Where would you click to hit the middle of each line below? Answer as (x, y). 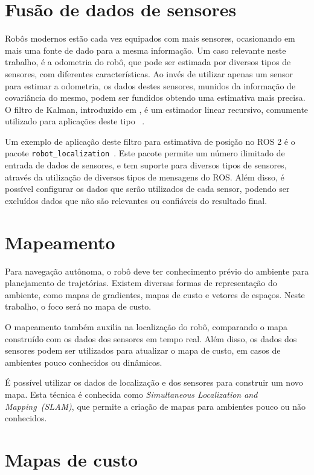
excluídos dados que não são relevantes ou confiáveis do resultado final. (136, 200)
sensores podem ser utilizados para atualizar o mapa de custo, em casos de (143, 350)
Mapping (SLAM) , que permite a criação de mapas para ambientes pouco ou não (155, 406)
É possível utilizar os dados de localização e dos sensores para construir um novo (154, 382)
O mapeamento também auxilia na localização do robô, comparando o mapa (146, 327)
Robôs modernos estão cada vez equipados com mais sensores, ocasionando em (150, 38)
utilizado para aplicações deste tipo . (75, 121)
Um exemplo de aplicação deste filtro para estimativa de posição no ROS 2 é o (150, 141)
